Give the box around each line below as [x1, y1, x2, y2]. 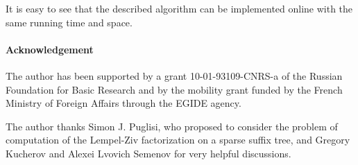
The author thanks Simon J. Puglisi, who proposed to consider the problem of [6, 119, 338, 133]
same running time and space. [6, 15, 133, 29]
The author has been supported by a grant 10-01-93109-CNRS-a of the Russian [6, 68, 343, 82]
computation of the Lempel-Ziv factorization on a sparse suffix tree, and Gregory [6, 132, 350, 147]
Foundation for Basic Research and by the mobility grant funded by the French [6, 82, 343, 96]
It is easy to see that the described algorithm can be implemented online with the [6, 1, 353, 15]
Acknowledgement [6, 42, 94, 56]
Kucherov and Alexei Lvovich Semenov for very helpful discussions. [6, 146, 291, 160]
